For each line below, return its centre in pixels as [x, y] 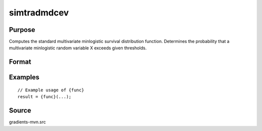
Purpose [22, 30]
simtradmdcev [39, 13]
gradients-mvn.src [27, 122]
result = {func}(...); [45, 97]
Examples [24, 77]
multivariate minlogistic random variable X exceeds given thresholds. [78, 48]
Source [20, 110]
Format [20, 62]
